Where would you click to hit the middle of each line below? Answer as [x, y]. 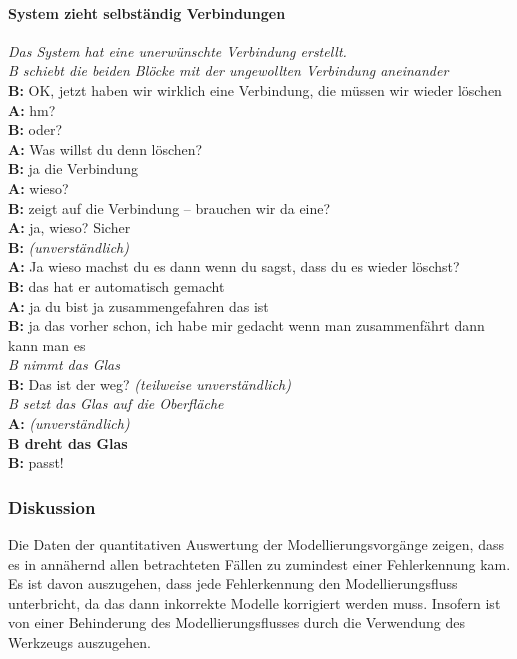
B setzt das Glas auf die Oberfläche [116, 403]
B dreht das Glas [68, 442]
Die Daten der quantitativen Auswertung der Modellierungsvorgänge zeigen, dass [256, 544]
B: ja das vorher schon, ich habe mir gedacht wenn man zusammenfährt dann [246, 325]
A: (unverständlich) [69, 423]
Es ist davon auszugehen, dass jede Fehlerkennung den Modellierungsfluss [233, 583]
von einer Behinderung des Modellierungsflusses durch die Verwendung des [237, 622]
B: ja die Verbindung [73, 168]
